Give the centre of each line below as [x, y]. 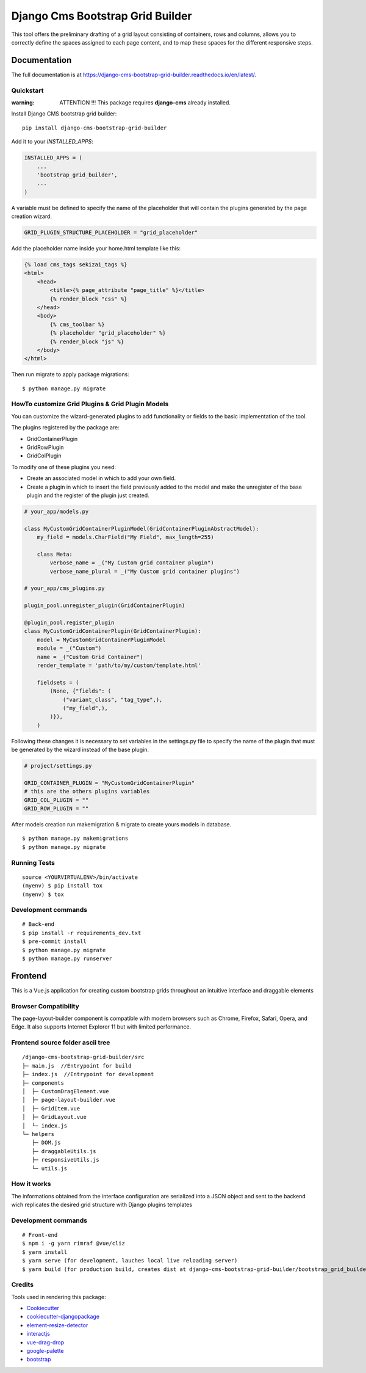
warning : [23, 102]
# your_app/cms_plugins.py [64, 588]
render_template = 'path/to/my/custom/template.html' [119, 665]
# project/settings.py [58, 766]
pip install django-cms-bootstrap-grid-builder [95, 128]
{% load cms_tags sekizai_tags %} [76, 265]
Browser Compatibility [45, 1006]
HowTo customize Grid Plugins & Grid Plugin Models [90, 404]
